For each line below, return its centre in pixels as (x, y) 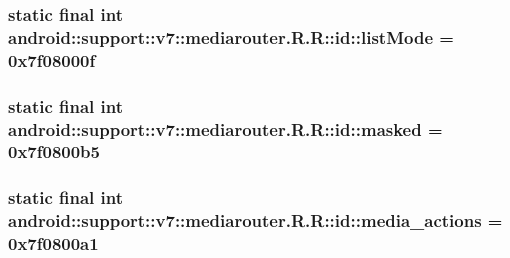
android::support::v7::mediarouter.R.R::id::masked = (225, 128)
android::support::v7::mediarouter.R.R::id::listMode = (231, 36)
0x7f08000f (52, 59)
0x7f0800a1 (53, 243)
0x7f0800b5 (54, 151)
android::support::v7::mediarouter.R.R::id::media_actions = (255, 220)
